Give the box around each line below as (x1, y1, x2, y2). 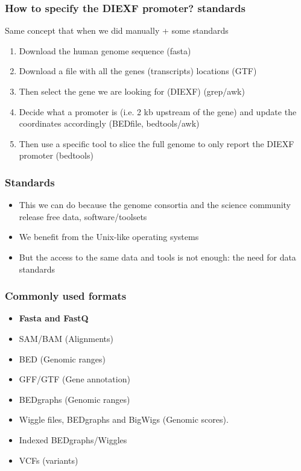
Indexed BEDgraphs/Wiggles (19, 433, 127, 446)
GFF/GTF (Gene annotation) (19, 373, 130, 385)
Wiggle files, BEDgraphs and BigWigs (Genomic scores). (19, 413, 229, 426)
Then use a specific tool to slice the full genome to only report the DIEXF (19, 137, 294, 150)
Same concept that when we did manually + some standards (5, 24, 229, 37)
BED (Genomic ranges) (19, 352, 106, 365)
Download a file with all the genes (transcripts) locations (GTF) (19, 65, 257, 77)
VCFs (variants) (19, 454, 78, 466)
